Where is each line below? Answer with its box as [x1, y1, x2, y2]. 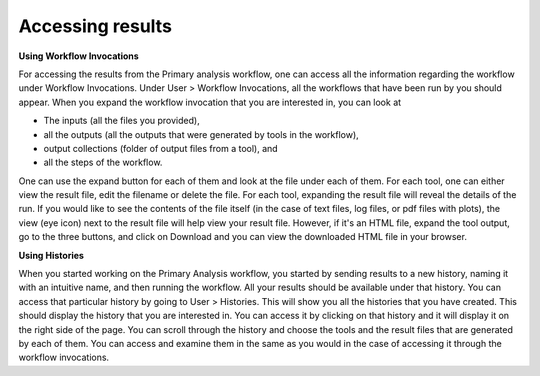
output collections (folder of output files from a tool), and [43, 142, 279, 154]
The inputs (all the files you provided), [43, 115, 200, 127]
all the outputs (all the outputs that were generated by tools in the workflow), [43, 128, 359, 140]
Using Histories [18, 249, 85, 261]
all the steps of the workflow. [43, 156, 163, 169]
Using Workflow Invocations [18, 50, 139, 62]
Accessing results [18, 15, 172, 37]
